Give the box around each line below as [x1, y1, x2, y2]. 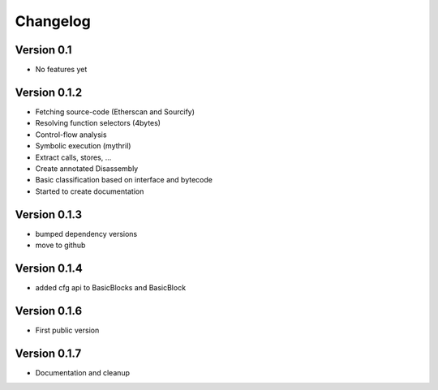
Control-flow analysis [35, 130, 107, 139]
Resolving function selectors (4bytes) [35, 118, 161, 128]
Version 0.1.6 [15, 304, 83, 318]
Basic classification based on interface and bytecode [35, 175, 213, 185]
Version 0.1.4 [15, 261, 83, 275]
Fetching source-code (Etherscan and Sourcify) [35, 106, 195, 117]
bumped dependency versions [35, 229, 138, 238]
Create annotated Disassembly [35, 163, 139, 174]
